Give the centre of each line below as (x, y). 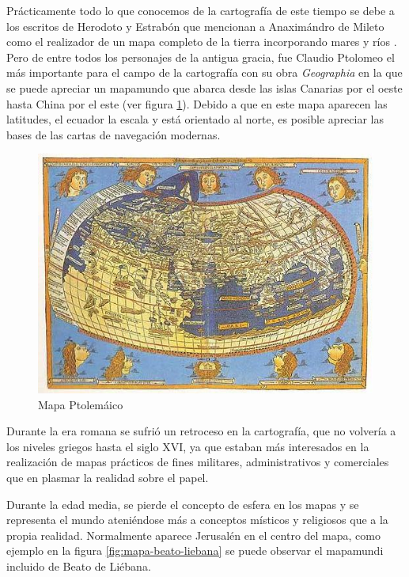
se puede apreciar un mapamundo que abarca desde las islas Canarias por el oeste (204, 87)
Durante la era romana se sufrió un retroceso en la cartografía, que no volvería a (201, 431)
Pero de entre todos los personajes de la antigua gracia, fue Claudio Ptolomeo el (201, 57)
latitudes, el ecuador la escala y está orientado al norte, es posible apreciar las (195, 119)
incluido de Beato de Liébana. (79, 566)
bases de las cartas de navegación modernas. (114, 134)
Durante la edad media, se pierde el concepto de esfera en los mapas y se (183, 504)
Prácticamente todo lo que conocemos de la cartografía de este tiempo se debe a (201, 10)
